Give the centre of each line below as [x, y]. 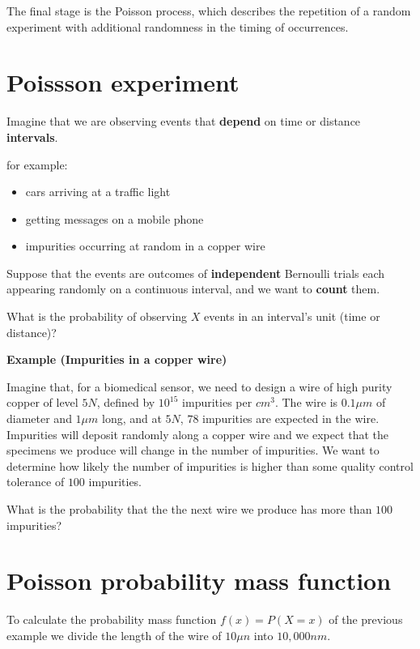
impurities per [217, 402]
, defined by [126, 402]
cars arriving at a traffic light [98, 192]
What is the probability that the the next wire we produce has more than [189, 509]
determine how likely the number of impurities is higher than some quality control [210, 465]
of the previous [366, 619]
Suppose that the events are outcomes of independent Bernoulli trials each [196, 273]
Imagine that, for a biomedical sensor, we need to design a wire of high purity [199, 386]
